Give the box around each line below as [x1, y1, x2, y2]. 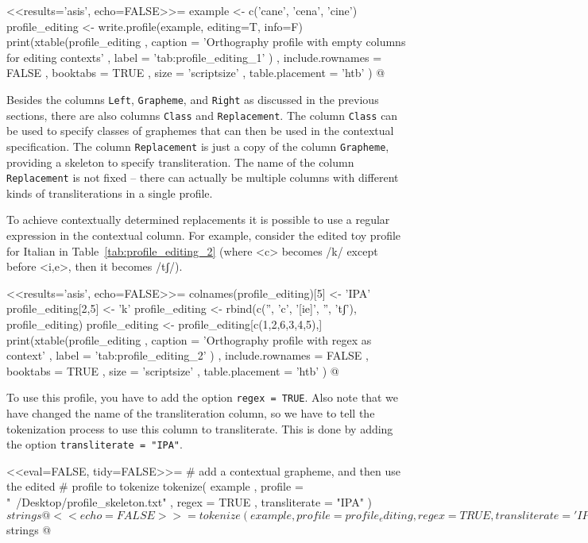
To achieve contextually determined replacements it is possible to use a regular [6, 211, 390, 228]
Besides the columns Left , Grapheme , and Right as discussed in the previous [6, 90, 379, 107]
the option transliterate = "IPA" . [6, 436, 183, 452]
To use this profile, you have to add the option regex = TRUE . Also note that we [6, 389, 398, 406]
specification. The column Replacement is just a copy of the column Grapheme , [6, 137, 389, 154]
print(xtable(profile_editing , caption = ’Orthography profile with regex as [6, 331, 372, 348]
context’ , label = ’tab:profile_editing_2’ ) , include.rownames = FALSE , [6, 347, 369, 364]
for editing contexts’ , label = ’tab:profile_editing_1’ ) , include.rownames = [6, 48, 382, 65]
